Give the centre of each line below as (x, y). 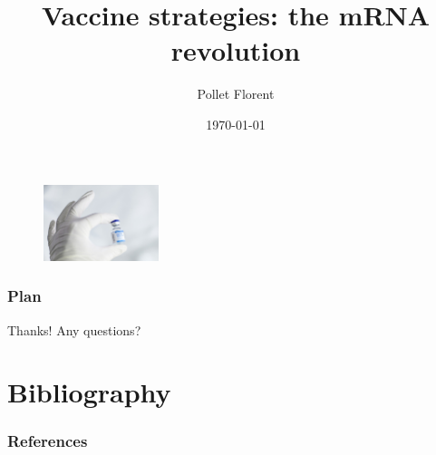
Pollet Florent (236, 94)
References (48, 441)
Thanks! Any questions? (74, 329)
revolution (236, 50)
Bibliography (89, 392)
